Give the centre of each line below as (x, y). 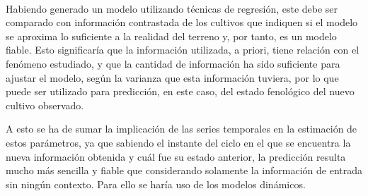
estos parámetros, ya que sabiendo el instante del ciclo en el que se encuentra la (178, 142)
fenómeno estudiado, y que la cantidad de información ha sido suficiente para (173, 63)
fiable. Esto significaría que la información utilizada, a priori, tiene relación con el (183, 50)
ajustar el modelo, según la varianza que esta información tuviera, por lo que (172, 77)
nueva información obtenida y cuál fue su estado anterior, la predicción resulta (176, 156)
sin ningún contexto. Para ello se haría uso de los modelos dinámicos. (156, 184)
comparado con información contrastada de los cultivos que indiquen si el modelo (182, 22)
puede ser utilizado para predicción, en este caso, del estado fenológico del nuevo (180, 91)
